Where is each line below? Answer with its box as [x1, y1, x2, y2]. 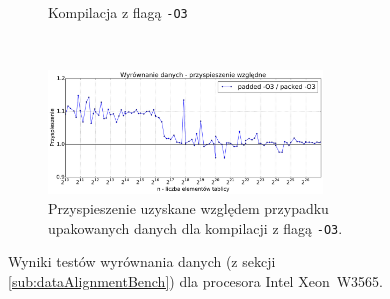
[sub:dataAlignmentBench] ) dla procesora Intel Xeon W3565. [8, 270, 383, 291]
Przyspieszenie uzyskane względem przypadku [48, 198, 329, 218]
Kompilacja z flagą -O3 [48, 2, 188, 22]
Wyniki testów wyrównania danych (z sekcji [8, 251, 276, 272]
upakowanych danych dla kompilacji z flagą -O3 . [48, 217, 343, 238]
